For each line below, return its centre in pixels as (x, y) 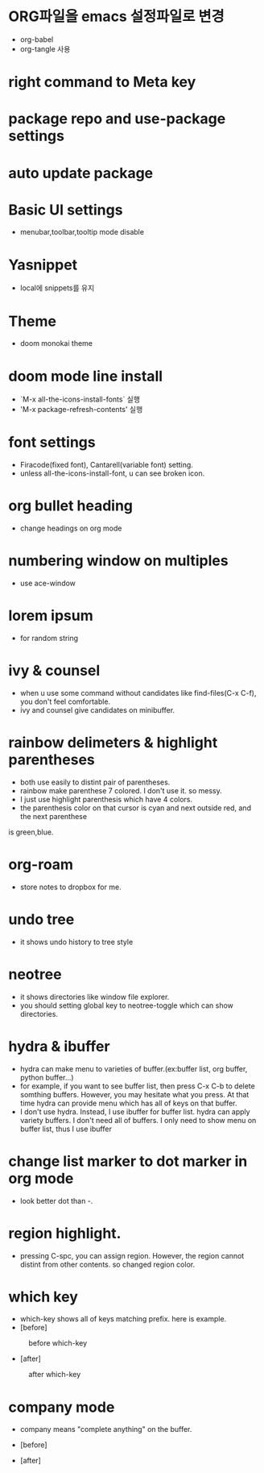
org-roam (41, 865)
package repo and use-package (117, 119)
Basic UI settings (66, 210)
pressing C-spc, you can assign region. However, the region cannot (132, 1255)
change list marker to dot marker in (128, 1161)
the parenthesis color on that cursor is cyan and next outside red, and (136, 808)
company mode (62, 1407)
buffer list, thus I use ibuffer (66, 1129)
